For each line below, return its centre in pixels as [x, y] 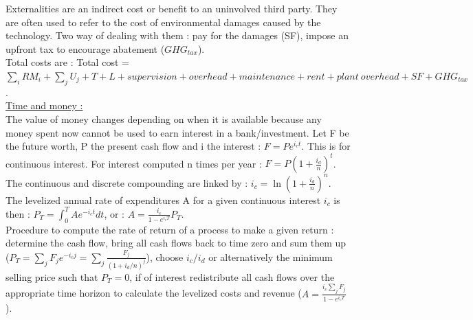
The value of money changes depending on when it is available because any [164, 118]
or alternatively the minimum [271, 256]
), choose [165, 256]
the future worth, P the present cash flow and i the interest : [133, 146]
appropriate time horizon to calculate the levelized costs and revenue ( [154, 293]
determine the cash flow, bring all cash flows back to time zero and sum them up [176, 243]
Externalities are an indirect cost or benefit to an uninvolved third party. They [172, 8]
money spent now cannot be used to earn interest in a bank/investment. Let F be [177, 132]
